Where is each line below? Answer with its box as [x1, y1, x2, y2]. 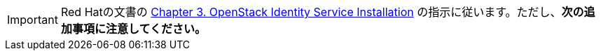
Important [7, 13, 58, 27]
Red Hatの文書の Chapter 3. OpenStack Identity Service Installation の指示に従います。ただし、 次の [60, 5, 584, 19]
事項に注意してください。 [71, 22, 207, 36]
